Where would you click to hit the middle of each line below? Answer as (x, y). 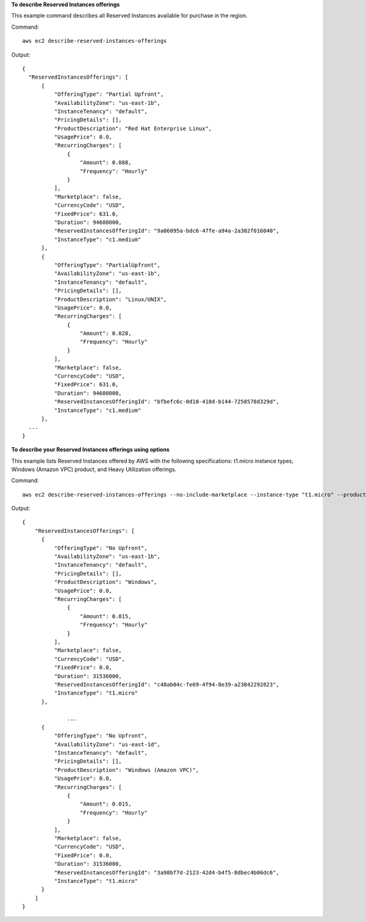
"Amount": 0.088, (106, 163)
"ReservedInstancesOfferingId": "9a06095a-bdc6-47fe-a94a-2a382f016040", (167, 231)
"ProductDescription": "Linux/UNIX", (110, 299)
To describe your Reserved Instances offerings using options (91, 450)
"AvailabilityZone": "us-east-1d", (107, 744)
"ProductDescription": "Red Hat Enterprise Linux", (133, 128)
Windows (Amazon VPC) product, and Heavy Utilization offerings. (94, 469)
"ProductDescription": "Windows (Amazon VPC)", (127, 770)
